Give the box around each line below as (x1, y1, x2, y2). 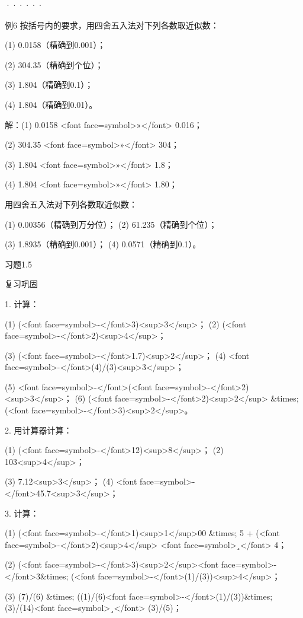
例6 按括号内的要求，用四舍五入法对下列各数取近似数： (5, 18, 219, 31)
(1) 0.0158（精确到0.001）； (5, 39, 106, 51)
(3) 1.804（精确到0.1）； (5, 78, 94, 91)
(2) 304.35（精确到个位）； (5, 58, 104, 71)
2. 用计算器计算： (5, 423, 72, 436)
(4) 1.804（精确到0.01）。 (5, 98, 98, 110)
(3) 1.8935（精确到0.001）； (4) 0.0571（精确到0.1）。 (5, 238, 201, 250)
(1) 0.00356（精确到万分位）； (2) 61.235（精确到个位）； (5, 218, 217, 230)
